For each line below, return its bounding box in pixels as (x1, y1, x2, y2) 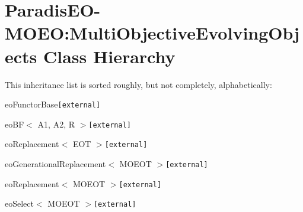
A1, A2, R (37, 118, 75, 130)
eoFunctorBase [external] (5, 98, 101, 110)
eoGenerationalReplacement (5, 158, 106, 170)
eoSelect (5, 197, 34, 210)
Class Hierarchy (43, 44, 176, 68)
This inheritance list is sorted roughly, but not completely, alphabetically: (5, 78, 272, 90)
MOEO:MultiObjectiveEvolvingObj (5, 21, 300, 45)
